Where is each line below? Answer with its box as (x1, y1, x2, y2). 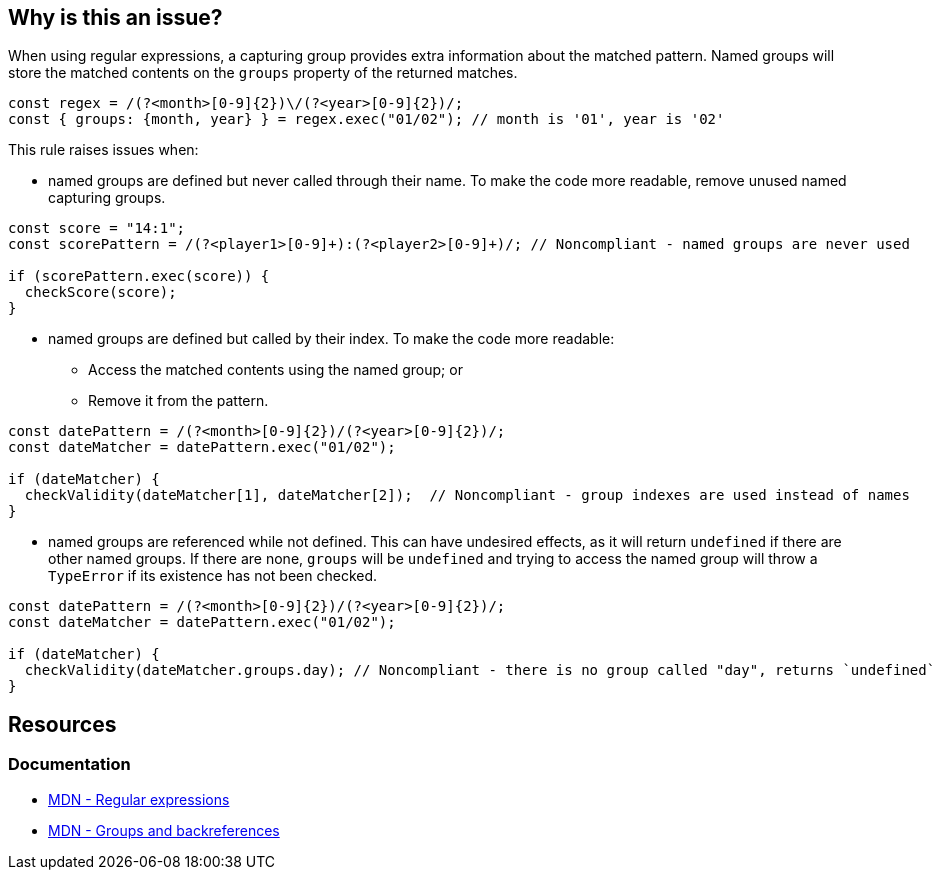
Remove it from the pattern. (88, 392, 269, 410)
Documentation (8, 754, 131, 775)
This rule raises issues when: (8, 141, 199, 159)
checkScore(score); (24, 284, 177, 301)
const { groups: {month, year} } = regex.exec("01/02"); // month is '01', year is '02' (8, 111, 725, 128)
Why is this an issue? (8, 5, 223, 30)
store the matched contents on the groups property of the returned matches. (8, 64, 518, 82)
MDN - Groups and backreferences (48, 821, 280, 839)
